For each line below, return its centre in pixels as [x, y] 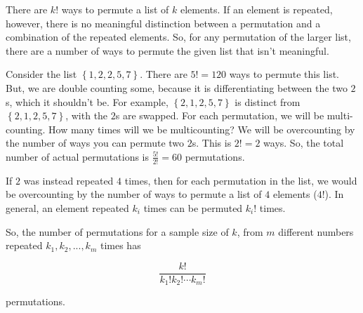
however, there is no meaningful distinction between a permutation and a [163, 23]
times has [120, 245]
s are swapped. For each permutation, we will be [220, 115]
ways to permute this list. [284, 74]
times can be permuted [193, 207]
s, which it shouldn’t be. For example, [87, 101]
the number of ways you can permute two [95, 143]
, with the [87, 115]
